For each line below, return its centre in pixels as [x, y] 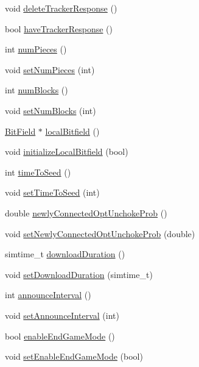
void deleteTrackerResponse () [61, 8]
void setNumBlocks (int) [51, 110]
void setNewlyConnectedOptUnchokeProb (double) [100, 233]
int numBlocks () [37, 90]
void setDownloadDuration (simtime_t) [79, 274]
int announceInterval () [48, 295]
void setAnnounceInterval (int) [62, 315]
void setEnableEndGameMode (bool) [74, 356]
